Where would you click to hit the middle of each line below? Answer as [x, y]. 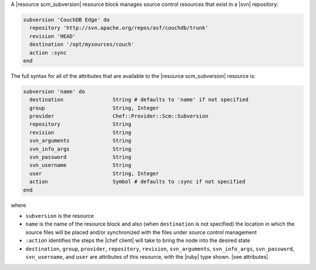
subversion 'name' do [54, 91]
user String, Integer [94, 173]
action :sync [48, 52]
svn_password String [80, 157]
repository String [80, 124]
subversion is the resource [60, 216]
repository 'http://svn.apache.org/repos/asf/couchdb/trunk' [119, 28]
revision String [80, 132]
